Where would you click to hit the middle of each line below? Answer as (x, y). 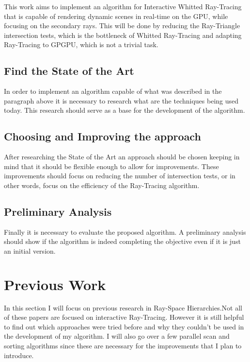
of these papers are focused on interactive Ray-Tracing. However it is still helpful (124, 317)
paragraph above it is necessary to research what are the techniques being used (121, 100)
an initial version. (30, 250)
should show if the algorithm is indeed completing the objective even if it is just (122, 241)
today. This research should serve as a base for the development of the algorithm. (125, 110)
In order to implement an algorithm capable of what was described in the (113, 91)
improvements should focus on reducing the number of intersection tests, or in (120, 176)
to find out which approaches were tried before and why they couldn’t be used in (124, 326)
